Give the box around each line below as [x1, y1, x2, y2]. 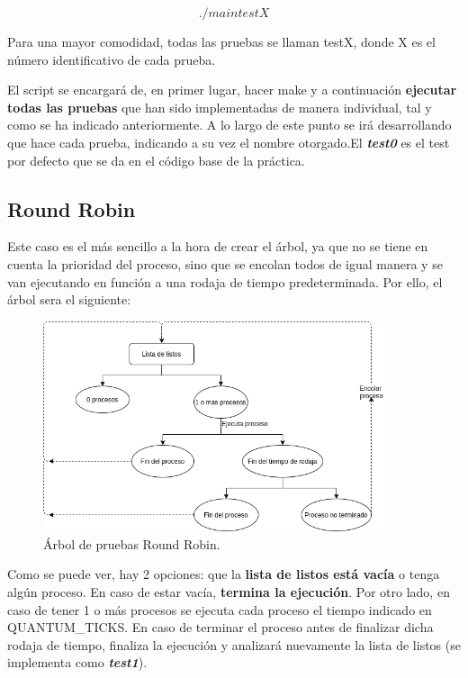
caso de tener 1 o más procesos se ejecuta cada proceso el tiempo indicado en [7, 600, 432, 619]
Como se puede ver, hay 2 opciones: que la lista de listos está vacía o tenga [7, 565, 440, 583]
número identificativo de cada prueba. [7, 50, 216, 68]
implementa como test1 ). [7, 653, 148, 672]
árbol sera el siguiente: [7, 290, 131, 309]
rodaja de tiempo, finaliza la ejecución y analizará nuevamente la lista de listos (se [7, 635, 461, 654]
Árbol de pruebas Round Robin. [43, 534, 220, 553]
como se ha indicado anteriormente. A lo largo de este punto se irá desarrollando [7, 115, 452, 134]
